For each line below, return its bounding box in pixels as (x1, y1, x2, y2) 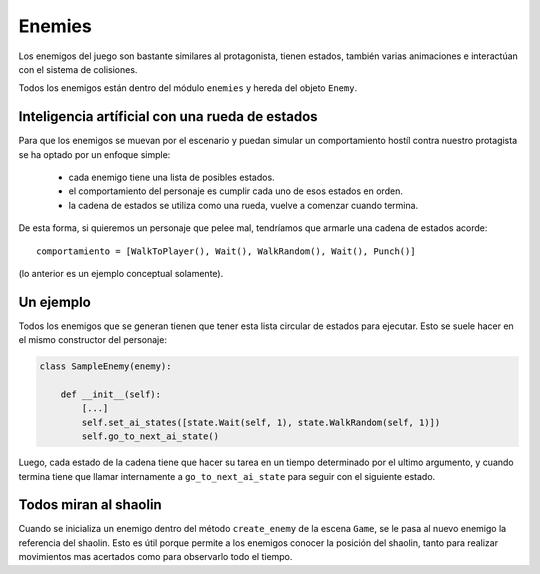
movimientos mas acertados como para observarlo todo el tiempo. (18, 551, 293, 563)
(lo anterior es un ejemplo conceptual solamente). (18, 267, 224, 279)
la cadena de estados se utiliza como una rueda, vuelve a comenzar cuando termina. (68, 199, 419, 211)
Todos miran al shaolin (18, 496, 162, 514)
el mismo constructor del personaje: (18, 334, 167, 346)
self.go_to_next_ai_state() (81, 431, 220, 442)
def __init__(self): (60, 389, 162, 400)
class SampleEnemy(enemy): (39, 361, 172, 372)
